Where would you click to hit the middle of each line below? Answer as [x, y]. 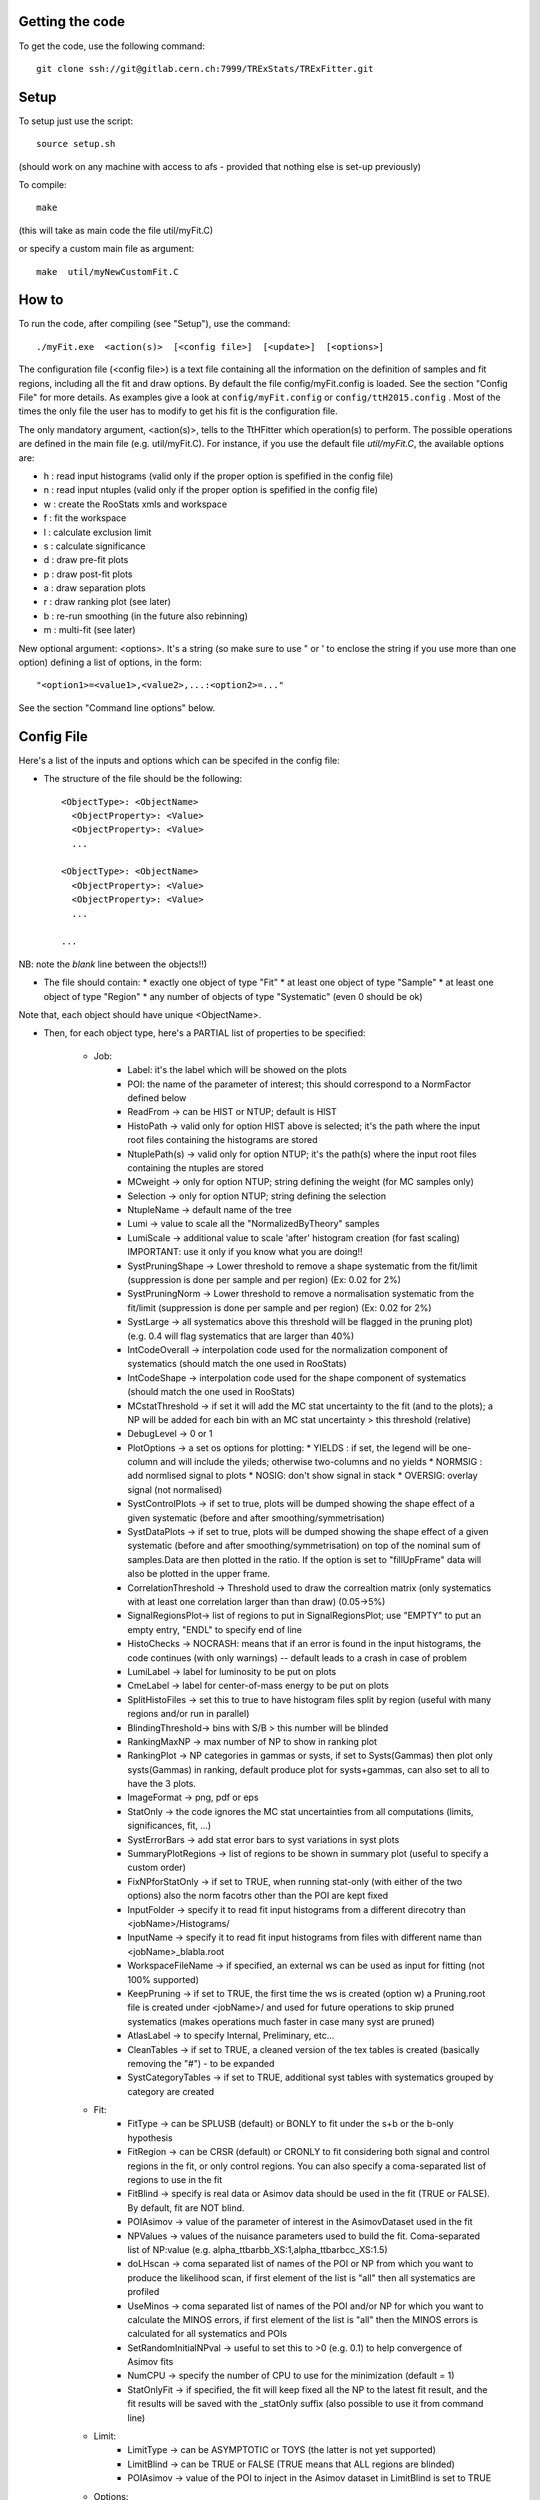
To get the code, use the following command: [111, 46]
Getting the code [71, 21]
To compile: [42, 184]
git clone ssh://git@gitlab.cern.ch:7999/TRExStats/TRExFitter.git [205, 68]
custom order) [157, 1867]
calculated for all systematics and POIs [207, 2334]
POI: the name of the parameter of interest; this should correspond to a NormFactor [299, 1084]
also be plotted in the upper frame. [198, 1574]
